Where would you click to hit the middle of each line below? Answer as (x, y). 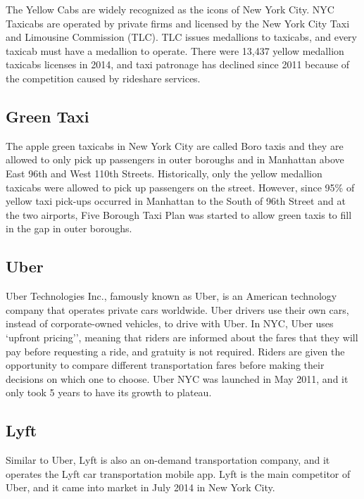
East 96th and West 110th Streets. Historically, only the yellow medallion (164, 173)
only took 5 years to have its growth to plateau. (109, 392)
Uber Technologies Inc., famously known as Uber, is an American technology (171, 296)
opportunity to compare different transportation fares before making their (165, 365)
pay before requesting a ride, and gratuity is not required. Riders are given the (175, 351)
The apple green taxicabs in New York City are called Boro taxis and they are (175, 145)
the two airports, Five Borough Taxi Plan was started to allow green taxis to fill (179, 214)
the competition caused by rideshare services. (103, 78)
